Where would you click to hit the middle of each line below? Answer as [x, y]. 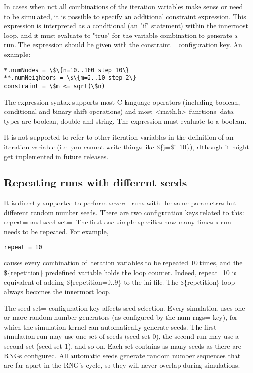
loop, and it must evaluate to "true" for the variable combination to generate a [121, 35]
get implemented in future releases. [56, 156]
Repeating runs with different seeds [96, 182]
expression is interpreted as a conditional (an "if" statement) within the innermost [126, 26]
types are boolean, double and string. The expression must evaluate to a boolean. [125, 121]
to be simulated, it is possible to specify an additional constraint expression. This [125, 16]
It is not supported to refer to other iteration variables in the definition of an [119, 137]
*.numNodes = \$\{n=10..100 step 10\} [67, 70]
